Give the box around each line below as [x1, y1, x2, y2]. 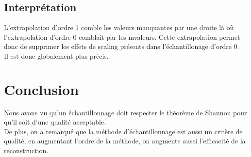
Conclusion [4, 79, 79, 99]
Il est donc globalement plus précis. [4, 50, 109, 61]
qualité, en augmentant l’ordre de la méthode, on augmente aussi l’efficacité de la [4, 136, 246, 146]
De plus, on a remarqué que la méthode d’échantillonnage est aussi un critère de [4, 126, 243, 136]
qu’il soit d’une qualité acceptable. [4, 117, 106, 127]
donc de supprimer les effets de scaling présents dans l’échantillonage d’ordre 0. [4, 41, 239, 51]
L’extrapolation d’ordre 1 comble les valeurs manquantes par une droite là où [4, 22, 234, 32]
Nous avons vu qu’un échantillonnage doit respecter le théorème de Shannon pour [4, 107, 247, 117]
